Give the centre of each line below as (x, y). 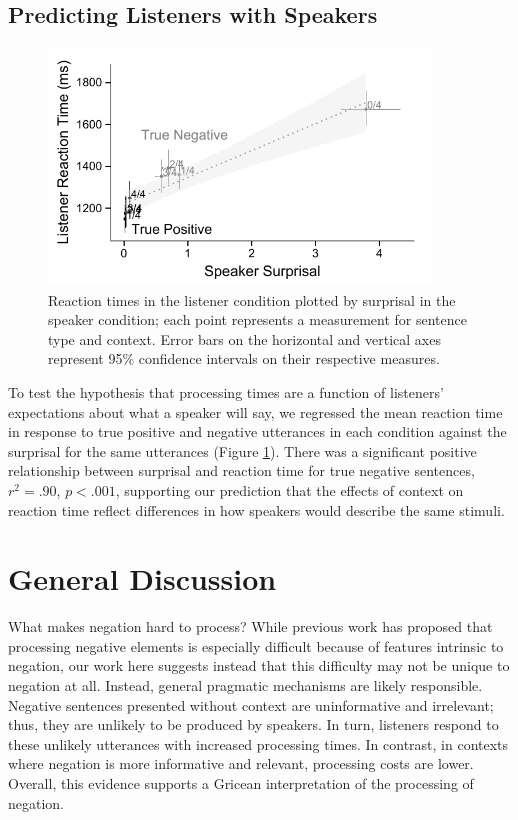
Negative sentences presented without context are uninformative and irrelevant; (251, 704)
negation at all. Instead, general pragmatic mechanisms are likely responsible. (245, 685)
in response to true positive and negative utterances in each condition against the (257, 431)
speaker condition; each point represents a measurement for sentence (257, 319)
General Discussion (142, 578)
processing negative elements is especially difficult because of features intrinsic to (256, 645)
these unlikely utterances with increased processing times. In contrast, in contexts (258, 743)
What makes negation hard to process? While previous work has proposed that (250, 626)
